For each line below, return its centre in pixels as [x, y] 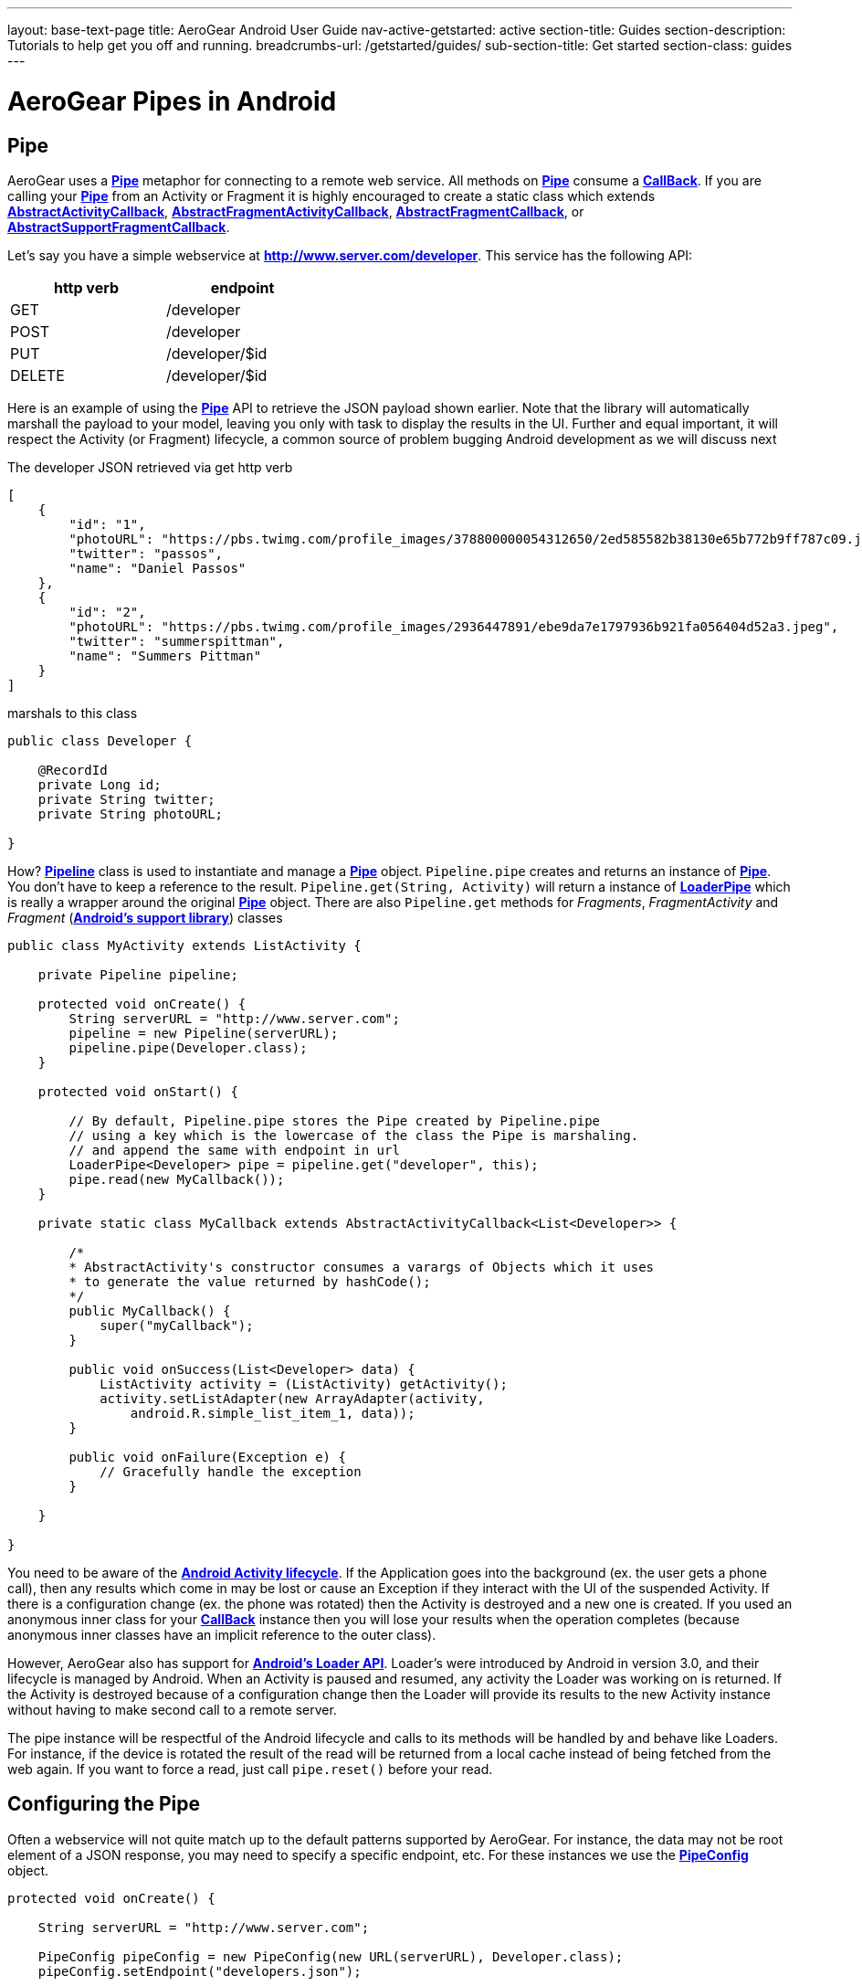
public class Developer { [100, 740]
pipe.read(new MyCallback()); [177, 1179]
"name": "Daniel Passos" [158, 568]
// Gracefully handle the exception [231, 1471]
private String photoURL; [131, 813]
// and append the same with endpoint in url [234, 1150]
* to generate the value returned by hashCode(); [250, 1281]
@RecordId [73, 770]
